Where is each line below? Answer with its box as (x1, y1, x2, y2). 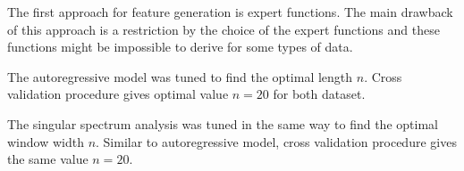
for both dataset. (273, 85, 366, 103)
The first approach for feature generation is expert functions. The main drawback (7, 3, 453, 20)
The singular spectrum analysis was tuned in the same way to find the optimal (7, 114, 438, 133)
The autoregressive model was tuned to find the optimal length (7, 67, 353, 85)
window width (7, 132, 84, 151)
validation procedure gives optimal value (7, 85, 229, 103)
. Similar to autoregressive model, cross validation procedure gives (96, 132, 457, 151)
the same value (7, 150, 89, 168)
